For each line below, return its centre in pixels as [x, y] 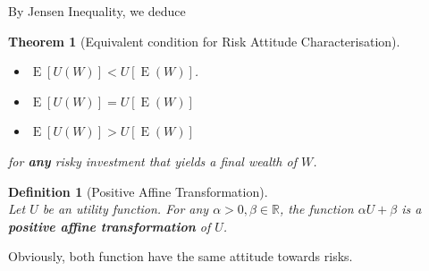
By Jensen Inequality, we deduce [97, 11]
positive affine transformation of [109, 226]
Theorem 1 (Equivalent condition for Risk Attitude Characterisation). [204, 41]
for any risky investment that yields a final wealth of [152, 161]
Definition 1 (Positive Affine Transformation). [138, 191]
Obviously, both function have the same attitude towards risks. [181, 256]
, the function [317, 209]
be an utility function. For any [126, 209]
